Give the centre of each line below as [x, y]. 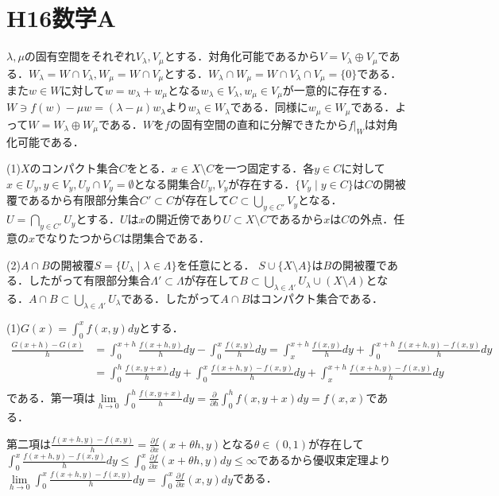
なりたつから [80, 237]
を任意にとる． [216, 264]
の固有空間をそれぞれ [80, 56]
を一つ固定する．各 [264, 168]
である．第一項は [51, 397]
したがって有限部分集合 [89, 280]
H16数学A [61, 18]
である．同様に [269, 107]
